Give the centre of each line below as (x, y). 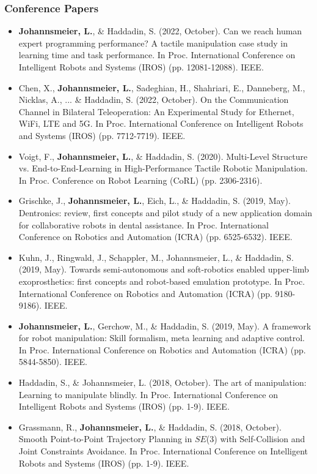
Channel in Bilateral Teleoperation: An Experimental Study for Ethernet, (156, 111)
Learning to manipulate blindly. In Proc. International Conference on (148, 394)
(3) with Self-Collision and (256, 439)
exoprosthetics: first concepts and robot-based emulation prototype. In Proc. (162, 281)
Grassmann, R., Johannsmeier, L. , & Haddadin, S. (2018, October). (150, 427)
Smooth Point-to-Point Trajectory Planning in (105, 439)
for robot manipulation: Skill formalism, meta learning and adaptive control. (162, 338)
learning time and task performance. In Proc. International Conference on (157, 55)
